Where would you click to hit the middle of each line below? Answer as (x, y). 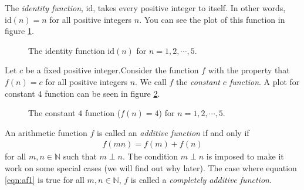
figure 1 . (19, 31)
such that (80, 156)
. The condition (150, 156)
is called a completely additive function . (201, 179)
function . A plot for (264, 81)
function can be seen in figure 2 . (102, 93)
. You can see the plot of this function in (212, 19)
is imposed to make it (245, 156)
